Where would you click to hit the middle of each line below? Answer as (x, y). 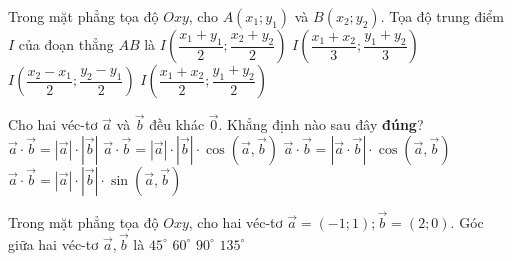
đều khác (177, 124)
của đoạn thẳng (66, 44)
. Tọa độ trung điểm (442, 16)
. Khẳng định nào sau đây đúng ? (321, 124)
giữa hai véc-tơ (53, 243)
